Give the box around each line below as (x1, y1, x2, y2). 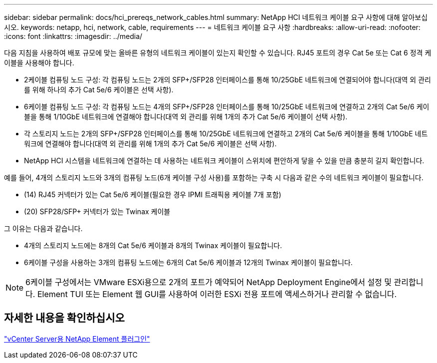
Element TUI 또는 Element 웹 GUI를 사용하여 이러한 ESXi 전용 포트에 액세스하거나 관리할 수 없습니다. (37, 289, 397, 299)
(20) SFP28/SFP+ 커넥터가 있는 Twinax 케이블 (24, 207, 171, 216)
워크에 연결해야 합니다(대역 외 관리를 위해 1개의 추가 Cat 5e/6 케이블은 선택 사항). (24, 139, 277, 148)
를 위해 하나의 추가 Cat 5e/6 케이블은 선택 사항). (24, 85, 174, 94)
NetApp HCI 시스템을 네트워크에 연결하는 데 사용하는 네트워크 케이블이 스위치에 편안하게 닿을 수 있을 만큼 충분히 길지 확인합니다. (24, 156, 425, 165)
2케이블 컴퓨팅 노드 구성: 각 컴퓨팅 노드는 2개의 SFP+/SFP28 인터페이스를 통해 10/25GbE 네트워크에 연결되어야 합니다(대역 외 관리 (24, 75, 431, 84)
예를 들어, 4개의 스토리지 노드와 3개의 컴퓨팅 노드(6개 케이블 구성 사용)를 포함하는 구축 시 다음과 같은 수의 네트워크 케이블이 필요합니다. (4, 173, 424, 182)
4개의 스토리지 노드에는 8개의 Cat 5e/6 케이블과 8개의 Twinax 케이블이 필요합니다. (24, 241, 282, 250)
